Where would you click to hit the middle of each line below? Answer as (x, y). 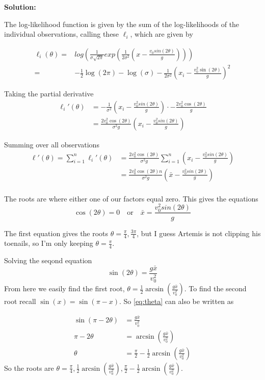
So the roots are (29, 368)
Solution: (20, 7)
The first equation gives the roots (56, 233)
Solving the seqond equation (48, 260)
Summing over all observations (52, 144)
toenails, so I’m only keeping (49, 243)
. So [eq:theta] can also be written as (177, 301)
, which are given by (162, 34)
